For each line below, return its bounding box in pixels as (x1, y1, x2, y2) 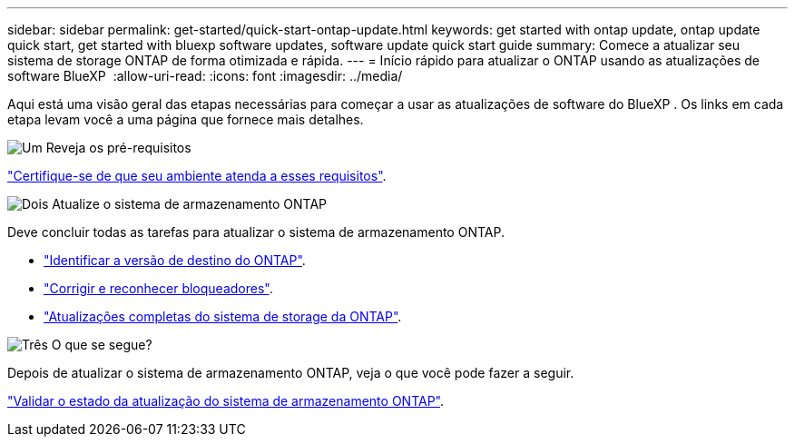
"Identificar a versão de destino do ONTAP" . (44, 252, 306, 268)
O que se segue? (51, 337, 152, 352)
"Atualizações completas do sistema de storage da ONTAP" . (44, 309, 402, 324)
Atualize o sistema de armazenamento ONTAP (52, 196, 328, 212)
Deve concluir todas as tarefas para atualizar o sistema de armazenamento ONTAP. (7, 224, 505, 240)
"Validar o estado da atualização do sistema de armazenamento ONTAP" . (7, 393, 445, 409)
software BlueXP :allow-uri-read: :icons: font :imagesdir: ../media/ (7, 68, 403, 84)
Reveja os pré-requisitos (45, 140, 191, 155)
